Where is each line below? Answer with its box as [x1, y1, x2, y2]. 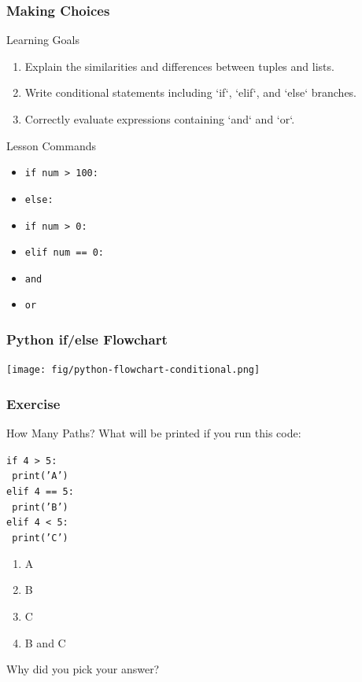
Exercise [6, 393, 61, 413]
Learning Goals [6, 31, 79, 48]
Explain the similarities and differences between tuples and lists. [24, 57, 334, 74]
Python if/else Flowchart [6, 330, 168, 349]
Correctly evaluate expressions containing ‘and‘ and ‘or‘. [24, 111, 295, 127]
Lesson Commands [6, 137, 96, 153]
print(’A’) [12, 470, 68, 482]
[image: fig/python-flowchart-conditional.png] [6, 364, 260, 376]
